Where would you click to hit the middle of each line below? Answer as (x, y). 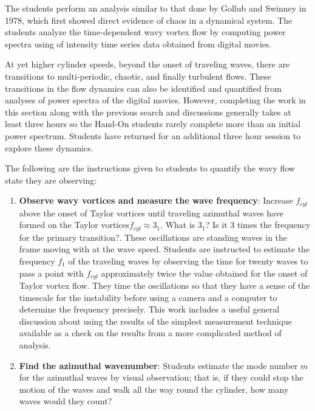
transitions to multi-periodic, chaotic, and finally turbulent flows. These (138, 76)
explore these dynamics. (49, 147)
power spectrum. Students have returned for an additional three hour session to (153, 135)
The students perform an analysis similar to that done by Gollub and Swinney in (156, 8)
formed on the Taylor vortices (74, 225)
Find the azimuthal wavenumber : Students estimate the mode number (158, 365)
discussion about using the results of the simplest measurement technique (155, 321)
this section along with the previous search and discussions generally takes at (148, 112)
